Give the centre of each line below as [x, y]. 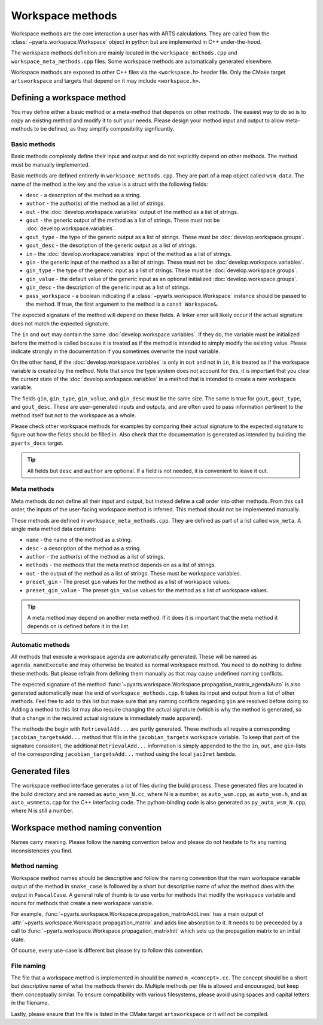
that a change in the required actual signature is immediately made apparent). [107, 718]
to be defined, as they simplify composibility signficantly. [104, 129]
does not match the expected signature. [60, 323]
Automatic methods [41, 644]
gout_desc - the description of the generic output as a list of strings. [112, 245]
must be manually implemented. [50, 164]
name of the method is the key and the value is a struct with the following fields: [109, 184]
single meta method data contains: [54, 529]
